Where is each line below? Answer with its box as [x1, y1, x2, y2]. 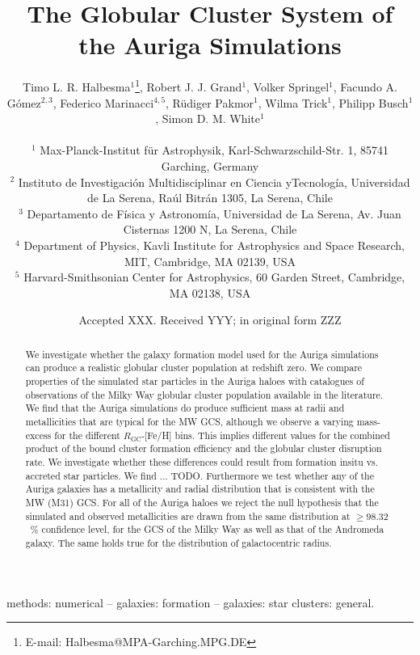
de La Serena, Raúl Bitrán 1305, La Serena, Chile [87, 189, 333, 206]
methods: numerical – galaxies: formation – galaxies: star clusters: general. [6, 594, 375, 611]
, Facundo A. [333, 78, 397, 95]
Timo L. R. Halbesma [23, 78, 131, 95]
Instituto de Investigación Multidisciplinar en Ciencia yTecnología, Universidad [18, 173, 410, 190]
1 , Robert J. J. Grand [135, 76, 242, 95]
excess [25, 428, 52, 442]
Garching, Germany [161, 157, 259, 174]
